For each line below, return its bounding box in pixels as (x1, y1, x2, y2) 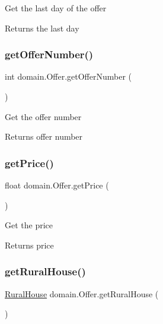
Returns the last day (5, 21, 79, 34)
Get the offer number (5, 110, 82, 122)
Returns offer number (5, 130, 83, 143)
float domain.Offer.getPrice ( (5, 179, 109, 191)
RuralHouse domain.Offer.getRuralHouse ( (5, 287, 159, 300)
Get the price (5, 219, 53, 231)
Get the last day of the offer (5, 2, 107, 14)
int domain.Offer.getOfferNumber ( (5, 70, 132, 83)
